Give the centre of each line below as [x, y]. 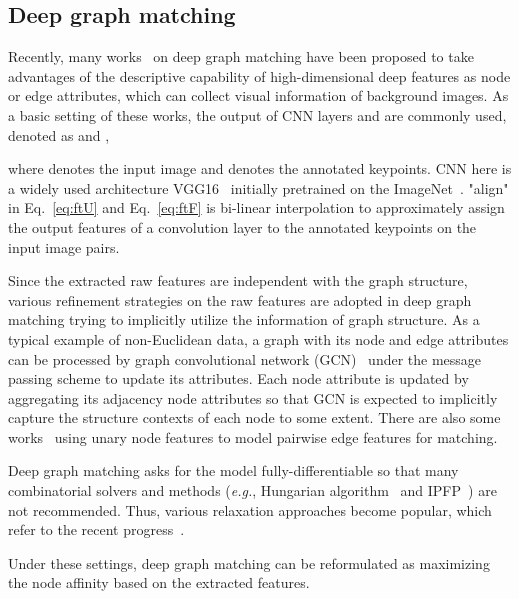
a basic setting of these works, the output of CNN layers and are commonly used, [257, 114]
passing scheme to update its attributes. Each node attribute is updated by [238, 378]
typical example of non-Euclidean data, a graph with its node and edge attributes [258, 338]
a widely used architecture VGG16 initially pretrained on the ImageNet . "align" [258, 187]
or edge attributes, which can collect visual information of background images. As [258, 95]
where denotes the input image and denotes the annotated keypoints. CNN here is [260, 168]
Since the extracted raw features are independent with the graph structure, [238, 280]
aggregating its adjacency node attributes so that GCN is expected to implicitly [253, 397]
